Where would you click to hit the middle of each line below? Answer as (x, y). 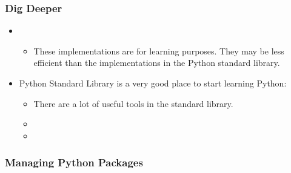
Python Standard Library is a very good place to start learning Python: (153, 83)
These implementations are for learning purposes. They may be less (159, 51)
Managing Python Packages (74, 162)
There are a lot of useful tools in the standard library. (133, 103)
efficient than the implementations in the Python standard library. (157, 63)
